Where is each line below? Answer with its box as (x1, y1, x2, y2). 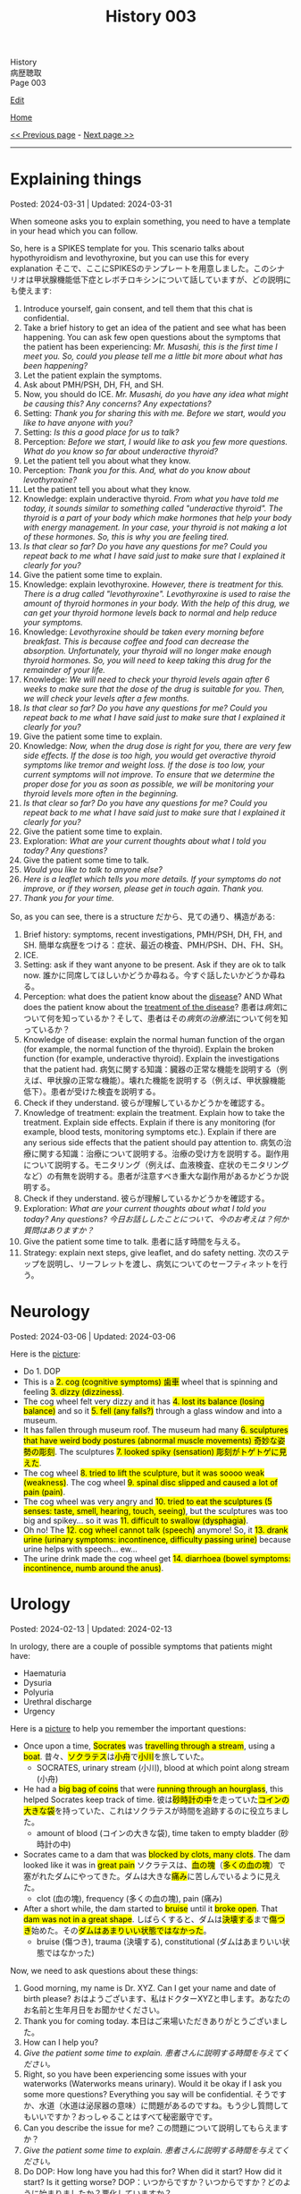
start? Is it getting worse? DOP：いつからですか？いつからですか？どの (22, 2177, 284, 2187)
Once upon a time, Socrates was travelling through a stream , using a (22, 1740, 276, 1751)
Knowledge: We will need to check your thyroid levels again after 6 (22, 674, 271, 685)
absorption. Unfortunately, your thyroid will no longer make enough (22, 646, 272, 657)
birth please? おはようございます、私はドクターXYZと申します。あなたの (22, 1994, 291, 2003)
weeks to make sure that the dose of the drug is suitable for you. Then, (22, 684, 285, 694)
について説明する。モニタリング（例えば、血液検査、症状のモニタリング (22, 1160, 289, 1170)
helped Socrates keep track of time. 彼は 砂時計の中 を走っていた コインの (22, 1794, 290, 1805)
